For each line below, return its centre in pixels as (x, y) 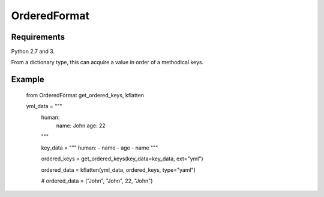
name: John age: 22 (81, 126)
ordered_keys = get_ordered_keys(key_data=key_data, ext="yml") (122, 159)
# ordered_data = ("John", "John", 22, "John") (97, 181)
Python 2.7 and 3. (33, 52)
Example (28, 80)
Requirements (38, 37)
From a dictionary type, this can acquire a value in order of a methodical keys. (107, 62)
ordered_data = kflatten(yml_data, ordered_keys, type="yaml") (118, 170)
